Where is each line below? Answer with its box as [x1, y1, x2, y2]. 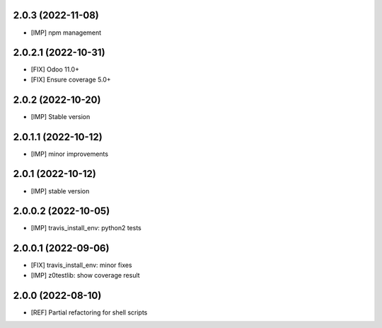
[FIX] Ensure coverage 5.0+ [30, 75, 111, 84]
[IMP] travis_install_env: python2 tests [30, 224, 141, 232]
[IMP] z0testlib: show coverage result [30, 271, 141, 279]
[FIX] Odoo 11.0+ [30, 65, 79, 74]
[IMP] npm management [30, 28, 102, 37]
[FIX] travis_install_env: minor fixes [30, 261, 132, 269]
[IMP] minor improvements [30, 149, 109, 158]
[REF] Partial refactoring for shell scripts [30, 308, 148, 317]
